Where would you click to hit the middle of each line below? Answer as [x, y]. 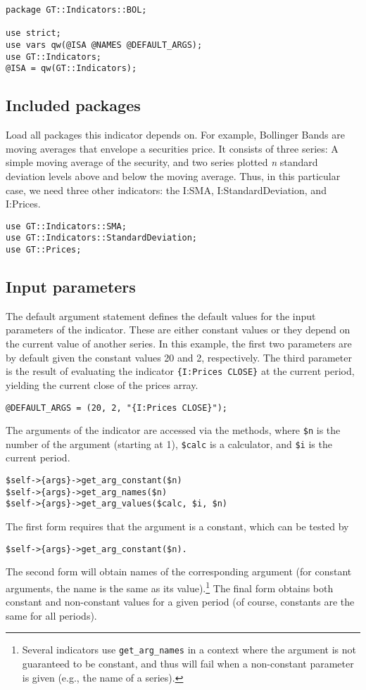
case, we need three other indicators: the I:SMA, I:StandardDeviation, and [166, 190]
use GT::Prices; [44, 250]
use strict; [33, 33]
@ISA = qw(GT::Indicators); [71, 69]
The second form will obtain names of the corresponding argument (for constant [179, 571]
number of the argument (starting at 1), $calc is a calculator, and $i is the [169, 443]
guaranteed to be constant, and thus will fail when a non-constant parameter [188, 663]
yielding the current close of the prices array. [102, 384]
